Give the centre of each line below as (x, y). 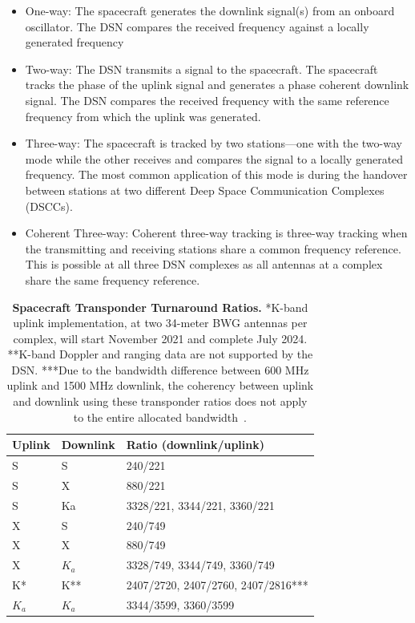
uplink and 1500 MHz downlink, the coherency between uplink (160, 385)
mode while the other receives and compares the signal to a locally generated (214, 158)
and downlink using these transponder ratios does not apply (160, 401)
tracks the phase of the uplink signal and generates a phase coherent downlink (217, 85)
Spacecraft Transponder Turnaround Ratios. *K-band (160, 307)
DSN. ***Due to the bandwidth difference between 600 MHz (160, 369)
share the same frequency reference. (113, 279)
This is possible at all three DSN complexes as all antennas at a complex (204, 264)
